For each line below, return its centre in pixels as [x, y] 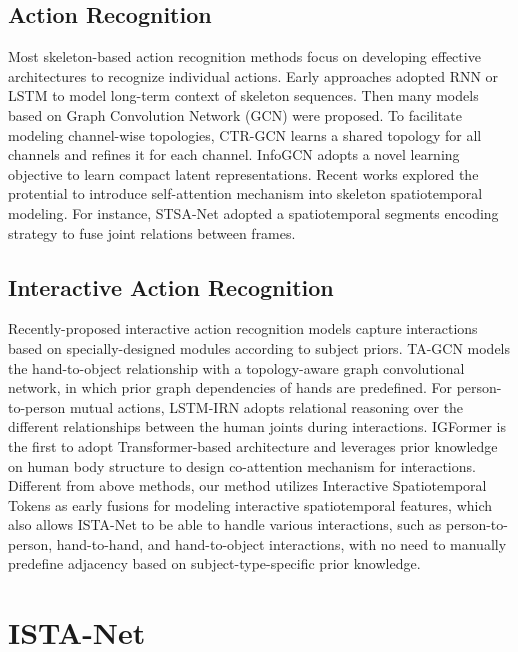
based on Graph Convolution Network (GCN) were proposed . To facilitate [235, 114]
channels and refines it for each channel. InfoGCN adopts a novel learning [234, 154]
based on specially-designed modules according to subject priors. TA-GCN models [259, 347]
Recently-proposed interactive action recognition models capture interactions [243, 328]
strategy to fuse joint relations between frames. [152, 232]
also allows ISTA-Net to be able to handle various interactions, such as [225, 524]
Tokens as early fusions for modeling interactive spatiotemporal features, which [250, 504]
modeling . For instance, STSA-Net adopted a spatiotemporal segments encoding [253, 212]
